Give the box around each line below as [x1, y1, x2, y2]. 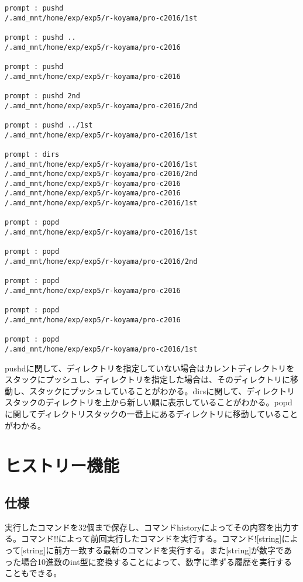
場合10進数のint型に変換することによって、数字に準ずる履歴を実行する [20, 555, 292, 567]
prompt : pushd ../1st [5, 120, 93, 129]
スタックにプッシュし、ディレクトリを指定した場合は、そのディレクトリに [5, 373, 291, 385]
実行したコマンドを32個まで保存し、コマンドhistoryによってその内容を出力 [5, 521, 291, 533]
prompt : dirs [5, 150, 60, 159]
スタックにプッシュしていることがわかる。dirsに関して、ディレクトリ [29, 384, 295, 397]
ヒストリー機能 [5, 453, 120, 477]
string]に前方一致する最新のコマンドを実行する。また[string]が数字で [23, 543, 284, 556]
